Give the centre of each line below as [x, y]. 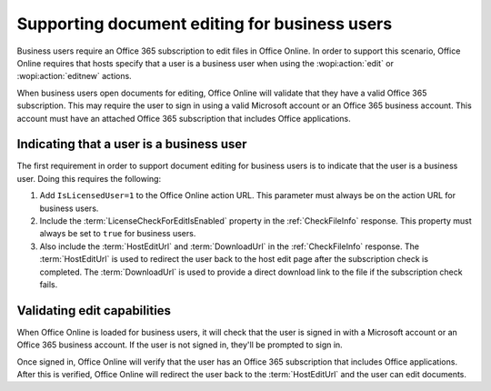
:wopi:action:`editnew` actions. [74, 76]
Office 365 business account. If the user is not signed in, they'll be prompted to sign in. [180, 345]
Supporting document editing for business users [205, 24]
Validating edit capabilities [94, 311]
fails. [49, 284]
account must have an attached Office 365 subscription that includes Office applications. [184, 118]
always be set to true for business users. [118, 234]
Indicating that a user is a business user [132, 144]
